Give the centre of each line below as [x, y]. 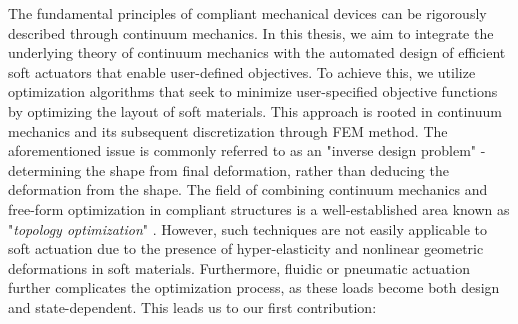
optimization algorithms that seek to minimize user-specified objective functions [253, 91]
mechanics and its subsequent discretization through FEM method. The [228, 130]
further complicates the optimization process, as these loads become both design [254, 287]
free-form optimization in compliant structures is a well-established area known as [259, 208]
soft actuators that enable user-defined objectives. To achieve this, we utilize [242, 71]
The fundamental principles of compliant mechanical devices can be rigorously [247, 13]
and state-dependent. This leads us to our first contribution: [192, 306]
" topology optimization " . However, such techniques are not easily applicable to [248, 228]
